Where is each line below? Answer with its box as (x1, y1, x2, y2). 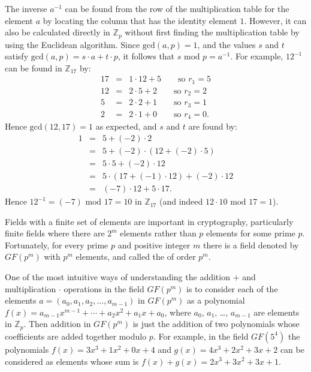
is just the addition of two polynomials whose (132, 317, 300, 330)
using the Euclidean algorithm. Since (5, 38, 140, 50)
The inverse (5, 2, 47, 14)
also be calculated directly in (5, 26, 110, 38)
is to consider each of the (186, 282, 278, 295)
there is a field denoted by (203, 238, 299, 251)
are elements (253, 305, 300, 318)
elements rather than (120, 227, 197, 239)
